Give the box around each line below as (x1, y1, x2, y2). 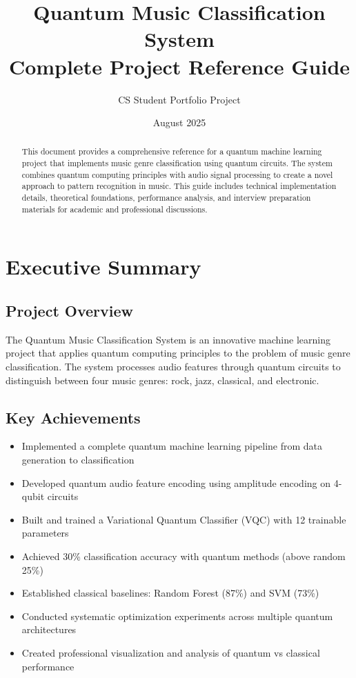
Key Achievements (6, 406, 141, 428)
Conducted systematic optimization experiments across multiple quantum (21, 608, 333, 623)
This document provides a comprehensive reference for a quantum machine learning (21, 146, 322, 157)
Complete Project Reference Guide (8, 52, 350, 80)
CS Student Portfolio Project (118, 92, 241, 106)
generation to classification (21, 452, 135, 466)
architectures (21, 622, 77, 637)
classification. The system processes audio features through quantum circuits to (6, 359, 341, 373)
